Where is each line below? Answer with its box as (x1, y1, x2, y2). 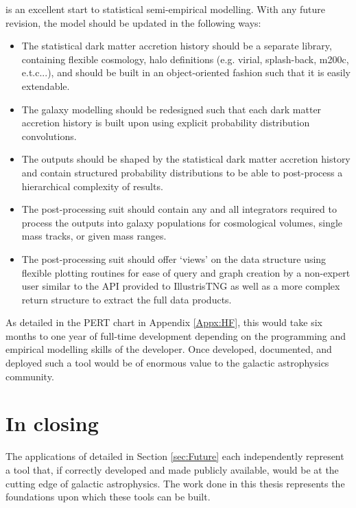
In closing (5, 409, 99, 437)
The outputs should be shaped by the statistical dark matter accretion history (21, 152, 351, 166)
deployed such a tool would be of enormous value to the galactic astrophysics (5, 356, 329, 370)
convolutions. (21, 128, 77, 143)
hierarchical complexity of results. (21, 178, 163, 193)
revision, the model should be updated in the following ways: (5, 15, 261, 30)
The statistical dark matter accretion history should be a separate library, (21, 38, 332, 53)
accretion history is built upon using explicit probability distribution (21, 115, 310, 130)
